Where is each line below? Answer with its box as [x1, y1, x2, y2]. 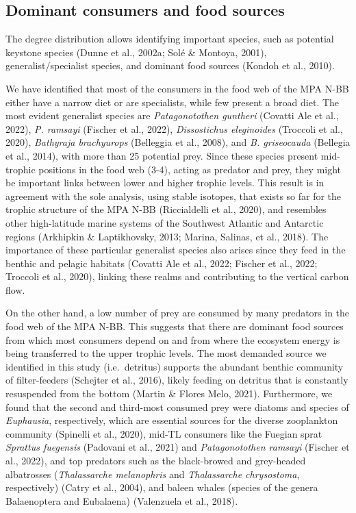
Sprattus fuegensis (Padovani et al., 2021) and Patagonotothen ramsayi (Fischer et [5, 440, 350, 454]
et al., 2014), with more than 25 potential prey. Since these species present [5, 148, 318, 162]
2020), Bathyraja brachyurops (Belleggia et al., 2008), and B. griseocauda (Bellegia [5, 135, 351, 149]
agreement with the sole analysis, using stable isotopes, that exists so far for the [5, 188, 342, 203]
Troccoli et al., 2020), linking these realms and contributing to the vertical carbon [5, 269, 349, 284]
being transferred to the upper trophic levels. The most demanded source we [5, 346, 327, 360]
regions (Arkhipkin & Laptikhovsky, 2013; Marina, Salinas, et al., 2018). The [5, 229, 329, 243]
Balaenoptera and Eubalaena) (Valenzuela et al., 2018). [5, 493, 238, 508]
